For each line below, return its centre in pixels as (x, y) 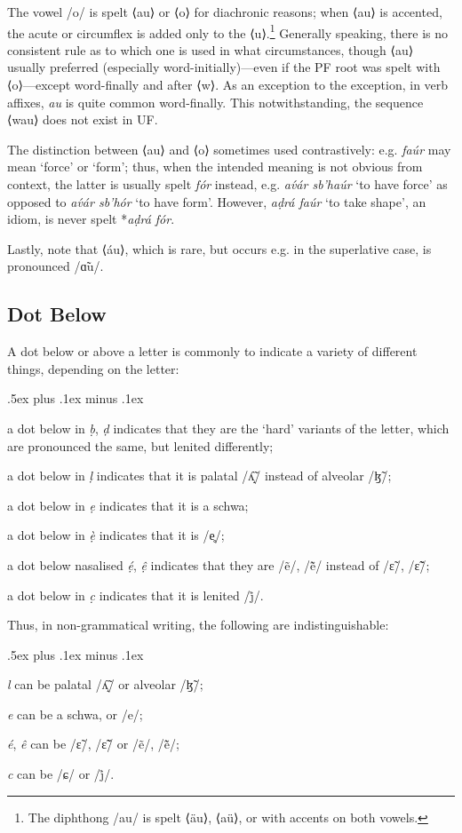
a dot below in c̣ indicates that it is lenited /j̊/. (135, 595)
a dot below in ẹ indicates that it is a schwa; (128, 505)
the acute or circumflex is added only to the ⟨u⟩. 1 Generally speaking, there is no (227, 31)
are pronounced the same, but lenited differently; (140, 445)
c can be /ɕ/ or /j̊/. (61, 774)
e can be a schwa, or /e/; (75, 714)
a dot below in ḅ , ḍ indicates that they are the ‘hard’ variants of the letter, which (228, 428)
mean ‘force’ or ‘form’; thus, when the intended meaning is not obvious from (215, 167)
